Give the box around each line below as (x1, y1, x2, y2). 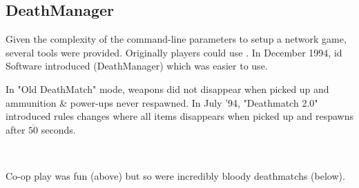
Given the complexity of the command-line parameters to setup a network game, (6, 32, 347, 46)
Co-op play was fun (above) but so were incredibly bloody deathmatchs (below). (6, 168, 345, 182)
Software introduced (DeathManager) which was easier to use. (6, 59, 268, 73)
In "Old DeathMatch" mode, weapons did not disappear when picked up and (6, 81, 329, 96)
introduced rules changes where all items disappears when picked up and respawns (6, 109, 353, 123)
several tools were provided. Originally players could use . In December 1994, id (6, 45, 342, 59)
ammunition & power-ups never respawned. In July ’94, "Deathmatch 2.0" (6, 95, 318, 109)
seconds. (41, 122, 76, 136)
